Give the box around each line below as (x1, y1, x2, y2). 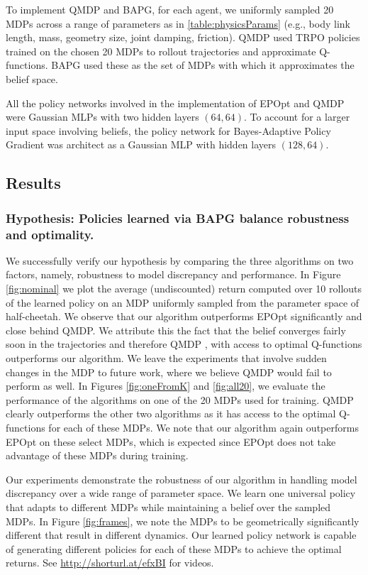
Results (6, 172, 61, 194)
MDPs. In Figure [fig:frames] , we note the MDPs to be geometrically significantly (6, 513, 359, 528)
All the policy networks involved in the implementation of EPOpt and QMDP (6, 95, 345, 110)
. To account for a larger (244, 109, 350, 124)
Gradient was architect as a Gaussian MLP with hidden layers (6, 137, 277, 152)
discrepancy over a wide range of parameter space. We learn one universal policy (6, 486, 356, 500)
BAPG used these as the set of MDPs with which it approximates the (51, 57, 355, 72)
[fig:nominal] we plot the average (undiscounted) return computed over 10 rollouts (6, 281, 362, 296)
